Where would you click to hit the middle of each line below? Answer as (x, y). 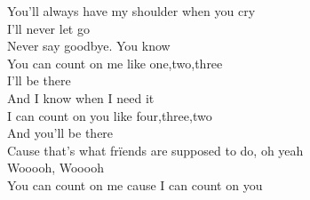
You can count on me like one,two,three (115, 63)
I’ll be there (39, 80)
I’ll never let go (48, 28)
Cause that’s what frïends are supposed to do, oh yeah (155, 150)
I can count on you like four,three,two (110, 115)
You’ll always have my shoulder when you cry (131, 11)
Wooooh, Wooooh (56, 168)
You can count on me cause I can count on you (135, 184)
